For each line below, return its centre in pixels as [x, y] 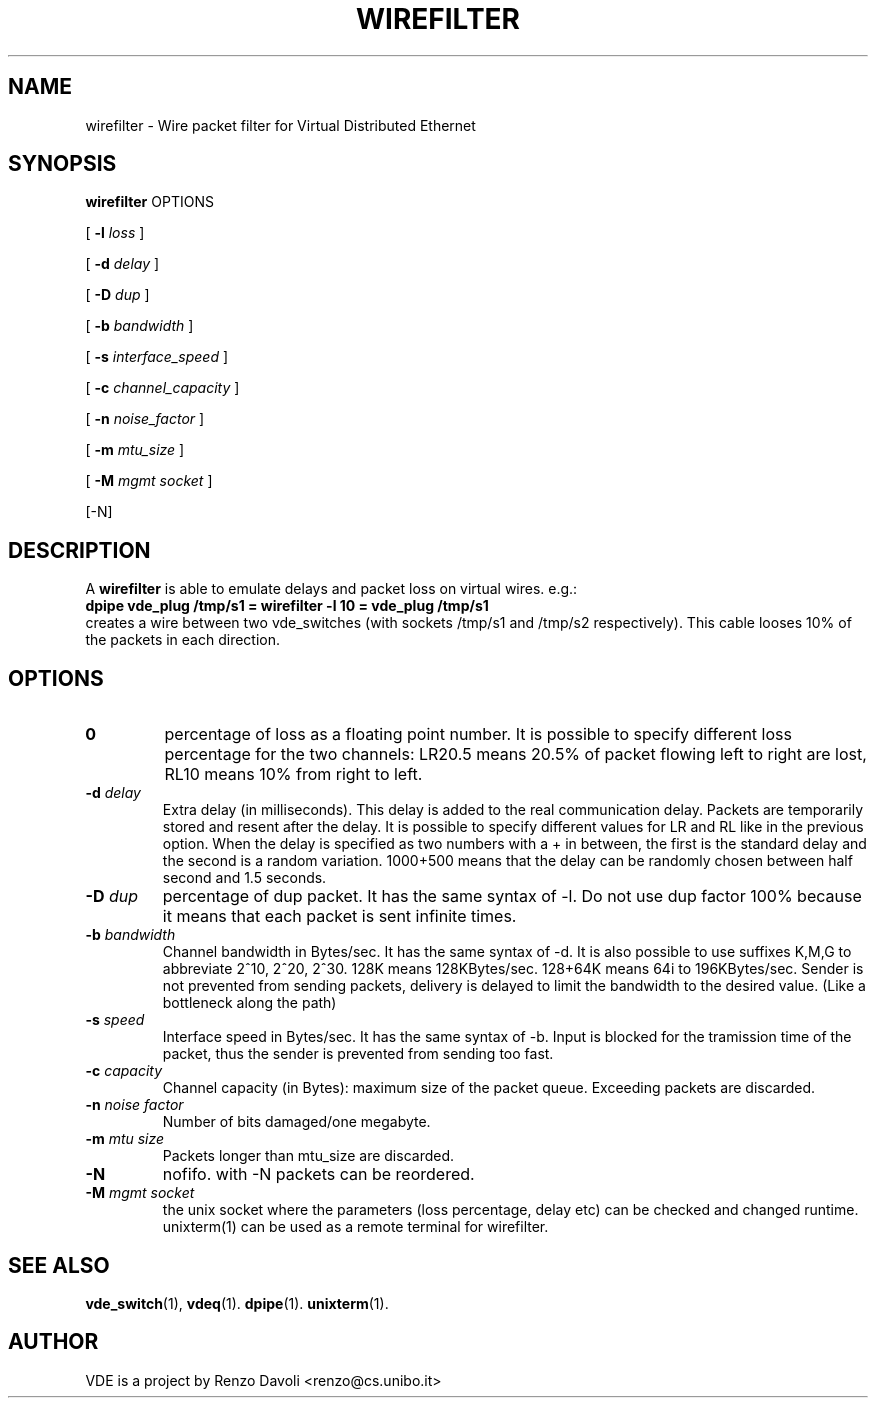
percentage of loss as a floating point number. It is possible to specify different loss [478, 734]
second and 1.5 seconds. [244, 878]
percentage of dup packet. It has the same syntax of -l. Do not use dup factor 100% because [512, 896]
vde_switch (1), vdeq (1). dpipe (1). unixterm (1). [237, 1303]
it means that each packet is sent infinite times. [339, 916]
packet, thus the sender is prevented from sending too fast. [358, 1054]
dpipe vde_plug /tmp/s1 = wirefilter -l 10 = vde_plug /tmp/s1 [287, 606]
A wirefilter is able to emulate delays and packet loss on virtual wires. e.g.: [331, 589]
